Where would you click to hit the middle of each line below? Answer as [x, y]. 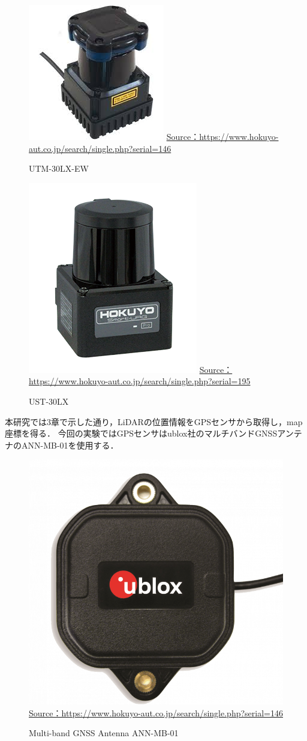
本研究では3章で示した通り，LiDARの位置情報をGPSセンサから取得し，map [154, 421]
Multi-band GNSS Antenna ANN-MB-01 [104, 733]
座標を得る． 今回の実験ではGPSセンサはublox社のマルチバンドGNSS [141, 433]
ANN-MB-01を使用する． [70, 445]
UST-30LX [49, 401]
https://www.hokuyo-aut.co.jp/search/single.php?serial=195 [140, 381]
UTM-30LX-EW [59, 168]
